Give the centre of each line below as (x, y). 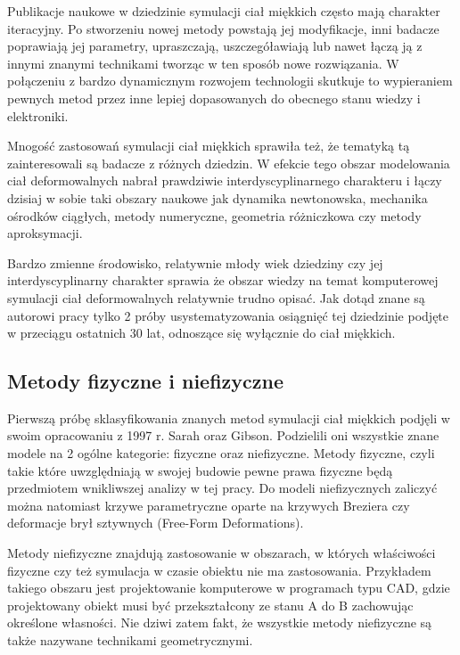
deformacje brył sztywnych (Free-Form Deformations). (156, 523)
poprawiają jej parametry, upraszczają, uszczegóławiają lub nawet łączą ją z (215, 46)
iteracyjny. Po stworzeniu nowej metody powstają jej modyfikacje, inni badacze (223, 28)
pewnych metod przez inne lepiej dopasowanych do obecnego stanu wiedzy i (214, 98)
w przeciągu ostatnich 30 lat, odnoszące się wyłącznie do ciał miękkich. (201, 333)
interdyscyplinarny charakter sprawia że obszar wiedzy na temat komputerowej (223, 280)
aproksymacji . (45, 233)
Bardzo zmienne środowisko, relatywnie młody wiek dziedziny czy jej (195, 262)
